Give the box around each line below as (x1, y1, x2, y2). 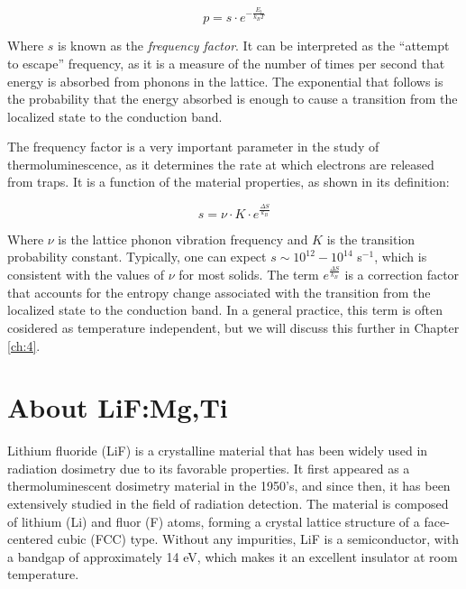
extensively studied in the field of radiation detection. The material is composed (7, 494, 449, 513)
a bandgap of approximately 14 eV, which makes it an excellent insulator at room (7, 547, 458, 566)
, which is (374, 247, 427, 266)
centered (7, 529, 53, 548)
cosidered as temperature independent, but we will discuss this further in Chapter (7, 318, 460, 336)
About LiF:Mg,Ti (7, 389, 228, 426)
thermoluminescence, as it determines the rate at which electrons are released (7, 154, 434, 173)
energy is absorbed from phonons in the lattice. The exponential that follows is (7, 71, 443, 90)
